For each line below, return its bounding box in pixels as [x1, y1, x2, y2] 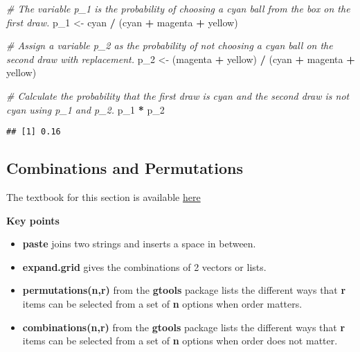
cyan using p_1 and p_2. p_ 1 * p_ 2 [6, 102, 165, 116]
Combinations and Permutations [6, 157, 243, 179]
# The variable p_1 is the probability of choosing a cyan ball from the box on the [6, 1, 350, 15]
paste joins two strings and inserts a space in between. [22, 236, 256, 251]
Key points [6, 213, 60, 227]
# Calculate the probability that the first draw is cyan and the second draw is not [6, 88, 350, 103]
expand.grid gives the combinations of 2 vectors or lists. [22, 259, 267, 274]
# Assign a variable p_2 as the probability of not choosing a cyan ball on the [6, 38, 333, 53]
